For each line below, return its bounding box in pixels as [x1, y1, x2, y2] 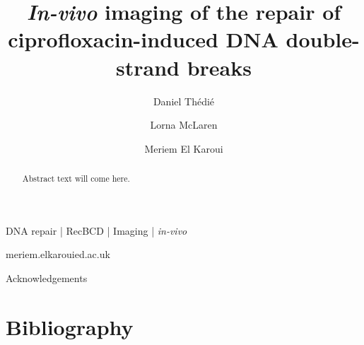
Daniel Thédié [153, 93, 215, 108]
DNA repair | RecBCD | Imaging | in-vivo [6, 223, 187, 238]
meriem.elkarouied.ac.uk [6, 247, 110, 262]
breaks [187, 52, 252, 81]
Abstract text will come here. [22, 172, 130, 185]
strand [116, 52, 180, 81]
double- [286, 25, 360, 54]
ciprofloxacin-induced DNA [8, 25, 278, 54]
